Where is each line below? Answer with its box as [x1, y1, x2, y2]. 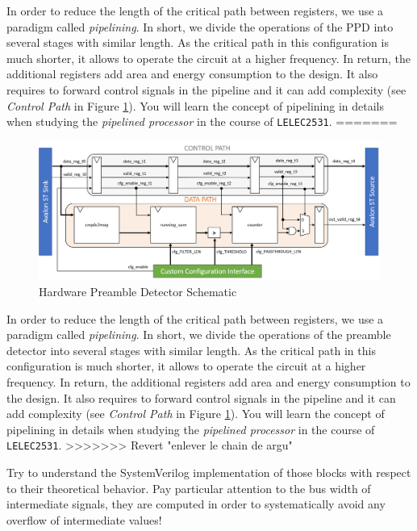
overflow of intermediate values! [6, 511, 162, 528]
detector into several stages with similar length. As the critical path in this [6, 341, 376, 358]
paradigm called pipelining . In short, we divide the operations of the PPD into [6, 18, 394, 35]
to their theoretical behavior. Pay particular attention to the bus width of [6, 479, 371, 496]
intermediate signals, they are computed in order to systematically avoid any [6, 495, 386, 512]
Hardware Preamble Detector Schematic [39, 283, 237, 300]
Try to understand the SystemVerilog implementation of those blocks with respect [6, 464, 411, 481]
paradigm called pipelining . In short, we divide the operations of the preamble [6, 326, 391, 343]
